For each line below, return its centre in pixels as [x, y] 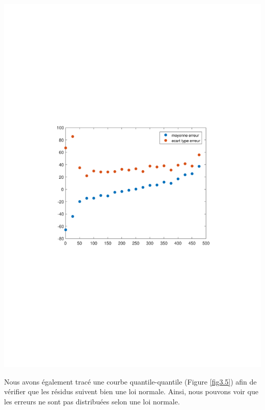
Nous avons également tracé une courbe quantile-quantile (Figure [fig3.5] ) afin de [130, 381]
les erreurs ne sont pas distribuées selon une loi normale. [92, 401]
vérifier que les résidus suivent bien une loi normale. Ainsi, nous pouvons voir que [131, 391]
